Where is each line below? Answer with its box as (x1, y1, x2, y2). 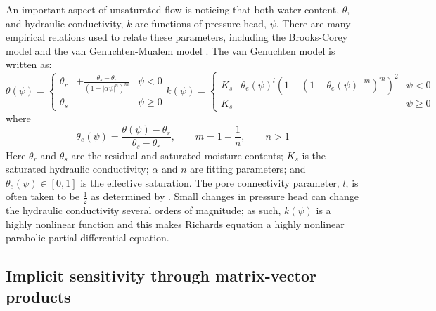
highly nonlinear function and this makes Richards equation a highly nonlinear (6, 216, 345, 231)
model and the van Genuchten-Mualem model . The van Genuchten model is (6, 43, 335, 58)
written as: (6, 57, 52, 72)
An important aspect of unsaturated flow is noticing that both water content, (6, 2, 340, 16)
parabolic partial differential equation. (6, 230, 169, 245)
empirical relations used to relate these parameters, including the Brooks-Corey (6, 29, 348, 44)
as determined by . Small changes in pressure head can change (91, 189, 359, 204)
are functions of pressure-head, (134, 15, 267, 30)
